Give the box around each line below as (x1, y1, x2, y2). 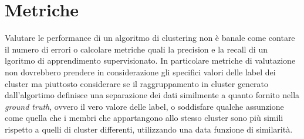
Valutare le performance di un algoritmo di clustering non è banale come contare (5, 32, 295, 44)
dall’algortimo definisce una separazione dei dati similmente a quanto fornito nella (5, 89, 300, 101)
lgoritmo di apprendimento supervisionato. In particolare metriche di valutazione (5, 54, 296, 67)
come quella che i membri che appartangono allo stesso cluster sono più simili (5, 112, 283, 124)
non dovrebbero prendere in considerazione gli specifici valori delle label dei (5, 65, 276, 78)
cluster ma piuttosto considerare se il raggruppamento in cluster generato (5, 77, 269, 89)
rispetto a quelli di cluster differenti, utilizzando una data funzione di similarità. (5, 123, 293, 135)
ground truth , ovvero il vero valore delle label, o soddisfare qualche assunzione (5, 100, 284, 112)
